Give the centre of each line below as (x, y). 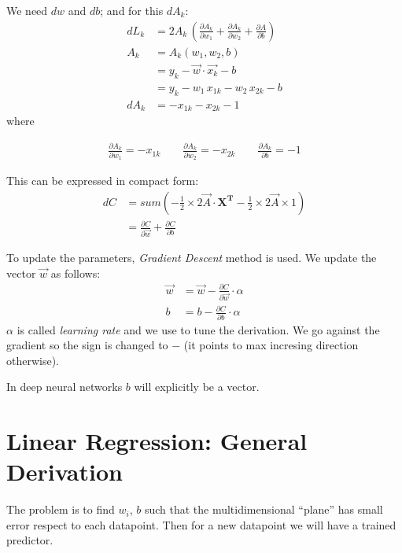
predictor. (30, 540)
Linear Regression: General (157, 441)
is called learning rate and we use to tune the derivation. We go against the (198, 329)
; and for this (132, 10)
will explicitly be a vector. (197, 387)
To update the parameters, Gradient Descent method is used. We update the (192, 258)
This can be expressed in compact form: (103, 181)
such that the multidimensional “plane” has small (264, 509)
